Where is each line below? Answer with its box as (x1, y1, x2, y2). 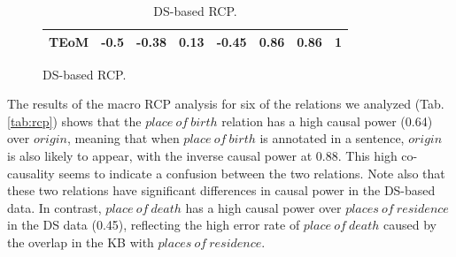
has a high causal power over (185, 198, 342, 216)
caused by (383, 215, 437, 234)
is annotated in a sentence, (259, 129, 405, 147)
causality (7, 163, 55, 182)
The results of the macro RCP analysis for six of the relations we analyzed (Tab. (7, 94, 444, 113)
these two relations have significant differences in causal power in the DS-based (7, 181, 436, 200)
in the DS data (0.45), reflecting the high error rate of (7, 215, 300, 234)
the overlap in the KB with (7, 233, 154, 252)
